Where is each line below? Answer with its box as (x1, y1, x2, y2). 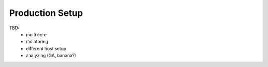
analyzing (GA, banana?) (26, 53, 76, 59)
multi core (26, 31, 47, 37)
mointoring (26, 39, 48, 45)
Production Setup (9, 7, 83, 18)
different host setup (26, 45, 67, 52)
